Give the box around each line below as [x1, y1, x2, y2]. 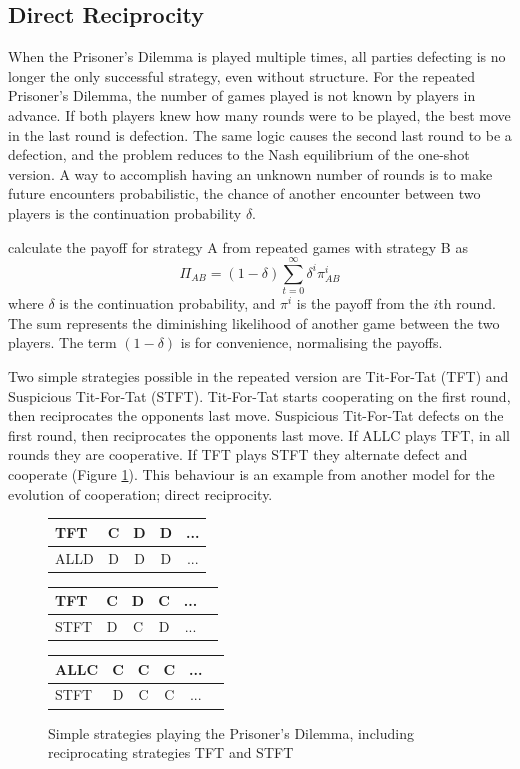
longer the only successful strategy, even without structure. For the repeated [8, 65, 476, 86]
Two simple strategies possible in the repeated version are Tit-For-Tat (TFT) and [8, 366, 509, 387]
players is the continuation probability [8, 202, 242, 223]
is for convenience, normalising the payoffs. [180, 332, 443, 353]
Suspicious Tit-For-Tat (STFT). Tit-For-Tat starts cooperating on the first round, [8, 385, 511, 406]
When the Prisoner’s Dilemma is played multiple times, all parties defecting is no [8, 46, 506, 67]
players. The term [8, 332, 117, 353]
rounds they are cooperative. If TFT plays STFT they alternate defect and [8, 444, 468, 465]
